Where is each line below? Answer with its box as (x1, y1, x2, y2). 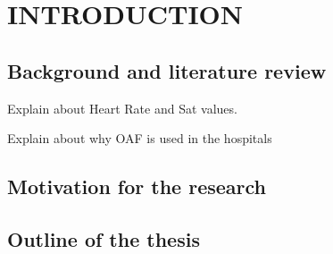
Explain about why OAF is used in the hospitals (7, 129, 272, 148)
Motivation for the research (7, 173, 267, 200)
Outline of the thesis (7, 224, 200, 252)
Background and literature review (7, 56, 327, 84)
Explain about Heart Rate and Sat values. (7, 98, 237, 117)
